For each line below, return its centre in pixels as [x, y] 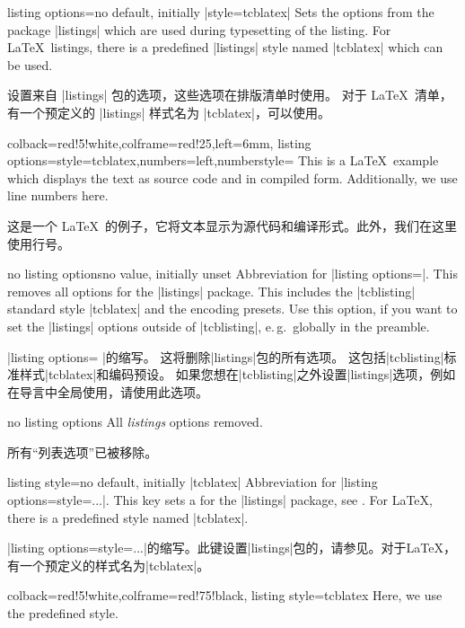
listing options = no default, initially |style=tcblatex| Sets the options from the [221, 12]
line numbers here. [58, 195]
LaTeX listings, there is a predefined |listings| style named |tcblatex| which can [225, 47]
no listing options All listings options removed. [135, 422]
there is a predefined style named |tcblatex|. [128, 517]
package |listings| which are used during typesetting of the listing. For [199, 29]
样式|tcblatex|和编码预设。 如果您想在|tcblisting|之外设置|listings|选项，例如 [237, 374]
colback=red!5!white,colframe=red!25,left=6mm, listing [159, 142]
